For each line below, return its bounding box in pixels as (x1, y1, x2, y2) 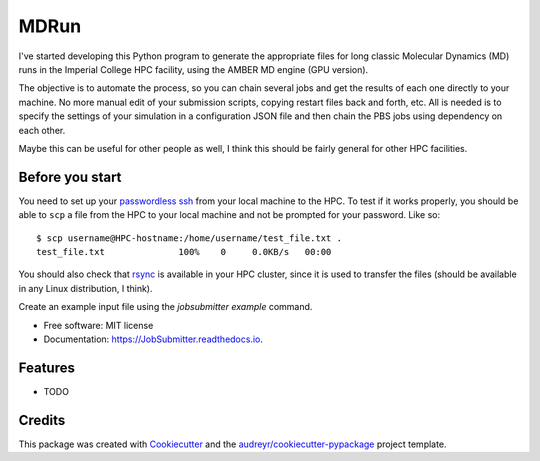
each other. (18, 124, 66, 136)
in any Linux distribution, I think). (18, 282, 153, 294)
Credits (18, 411, 66, 429)
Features (18, 359, 75, 376)
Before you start (18, 168, 122, 185)
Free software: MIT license (43, 319, 154, 331)
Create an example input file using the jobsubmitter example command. (18, 301, 313, 313)
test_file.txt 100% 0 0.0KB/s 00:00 (36, 246, 332, 257)
